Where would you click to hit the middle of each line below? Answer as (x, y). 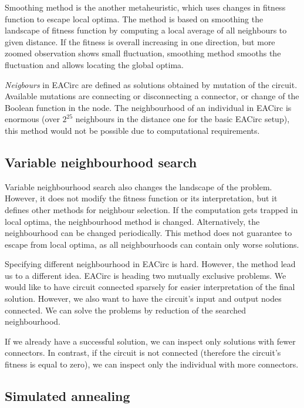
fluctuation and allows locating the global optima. (94, 64)
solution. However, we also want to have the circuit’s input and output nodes (143, 299)
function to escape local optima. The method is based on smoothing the (134, 18)
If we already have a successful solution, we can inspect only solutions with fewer (150, 341)
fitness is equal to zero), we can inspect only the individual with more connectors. (152, 364)
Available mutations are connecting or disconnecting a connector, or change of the (152, 96)
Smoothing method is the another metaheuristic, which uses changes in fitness (145, 7)
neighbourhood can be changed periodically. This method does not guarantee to (148, 233)
